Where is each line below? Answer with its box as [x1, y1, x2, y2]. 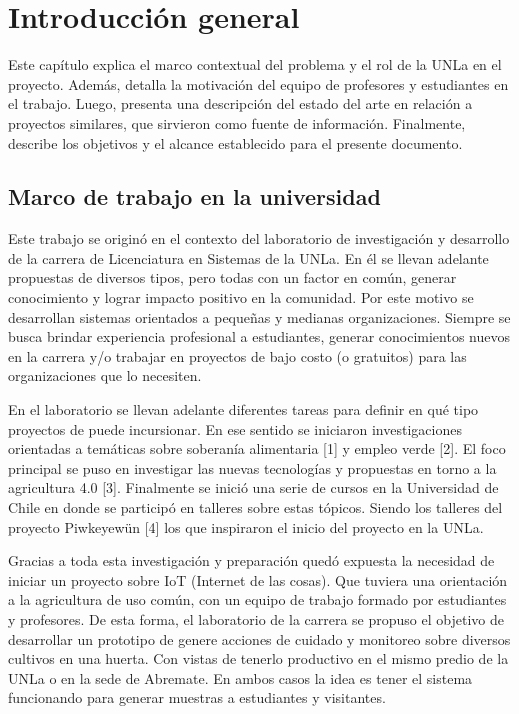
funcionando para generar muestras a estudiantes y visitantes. [8, 687, 386, 708]
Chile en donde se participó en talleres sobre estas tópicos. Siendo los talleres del [8, 497, 503, 518]
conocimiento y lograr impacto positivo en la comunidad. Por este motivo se [8, 287, 474, 308]
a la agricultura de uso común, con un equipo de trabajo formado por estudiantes [8, 589, 507, 610]
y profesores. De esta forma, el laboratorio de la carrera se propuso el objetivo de [8, 608, 504, 629]
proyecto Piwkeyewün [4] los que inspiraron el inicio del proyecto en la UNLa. [8, 516, 484, 537]
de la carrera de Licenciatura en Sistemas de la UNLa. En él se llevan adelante [8, 247, 489, 268]
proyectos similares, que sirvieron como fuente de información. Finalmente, [8, 112, 466, 133]
